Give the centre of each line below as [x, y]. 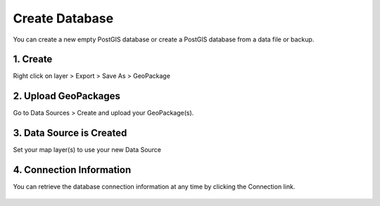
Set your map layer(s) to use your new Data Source [87, 150]
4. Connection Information [72, 170]
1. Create [33, 59]
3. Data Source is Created [70, 133]
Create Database [63, 18]
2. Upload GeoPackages [67, 96]
